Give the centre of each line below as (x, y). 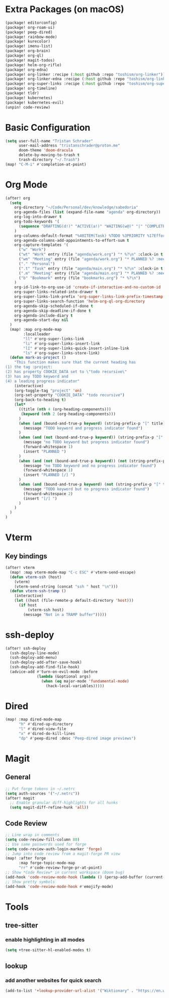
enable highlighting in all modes (45, 940)
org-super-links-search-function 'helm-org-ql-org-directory (79, 301)
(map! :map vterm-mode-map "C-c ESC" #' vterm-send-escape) (73, 572)
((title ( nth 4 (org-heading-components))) (65, 409)
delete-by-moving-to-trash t (49, 155)
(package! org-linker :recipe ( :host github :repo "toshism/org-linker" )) (85, 74)
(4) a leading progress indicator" (43, 381)
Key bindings (26, 556)
